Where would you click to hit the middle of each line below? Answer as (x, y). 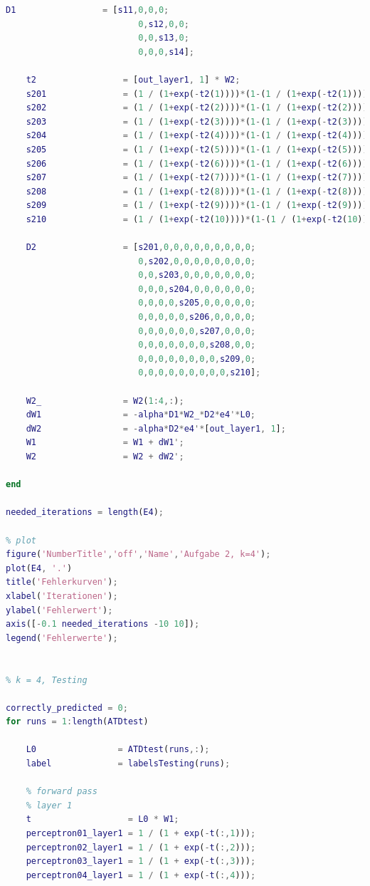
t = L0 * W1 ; (102, 819)
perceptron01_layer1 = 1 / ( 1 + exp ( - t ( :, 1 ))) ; (141, 834)
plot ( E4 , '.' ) (39, 568)
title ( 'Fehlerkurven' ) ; (62, 582)
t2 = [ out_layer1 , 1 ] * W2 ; (133, 79)
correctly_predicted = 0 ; (67, 708)
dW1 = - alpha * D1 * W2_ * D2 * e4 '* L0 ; (141, 415)
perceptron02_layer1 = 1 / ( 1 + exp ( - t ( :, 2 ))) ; (141, 847)
